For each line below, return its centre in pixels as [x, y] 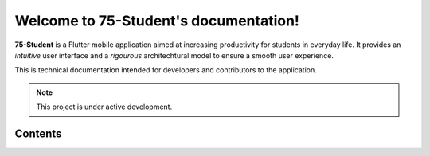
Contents [38, 133]
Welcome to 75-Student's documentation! [157, 21]
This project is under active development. [104, 107]
